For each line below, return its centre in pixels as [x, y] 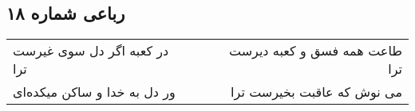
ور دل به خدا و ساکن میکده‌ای [94, 92]
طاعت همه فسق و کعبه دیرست [315, 51]
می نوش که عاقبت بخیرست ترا [316, 92]
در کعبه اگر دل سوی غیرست [91, 51]
